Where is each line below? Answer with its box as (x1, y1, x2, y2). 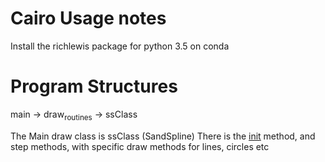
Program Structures (10, 75, 178, 98)
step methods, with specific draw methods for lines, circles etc (10, 140, 270, 152)
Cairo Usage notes (10, 7, 167, 30)
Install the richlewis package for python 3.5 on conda (10, 40, 230, 52)
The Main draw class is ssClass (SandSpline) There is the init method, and (10, 130, 316, 142)
